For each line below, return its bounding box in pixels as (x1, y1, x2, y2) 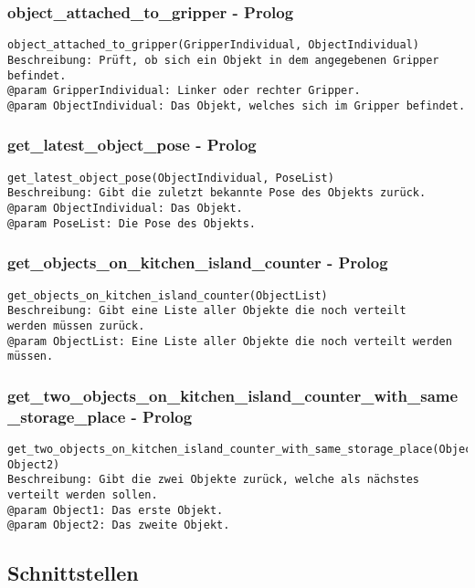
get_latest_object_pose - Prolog (7, 133, 257, 156)
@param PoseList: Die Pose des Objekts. (7, 216, 257, 230)
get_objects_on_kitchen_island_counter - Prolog (7, 251, 388, 274)
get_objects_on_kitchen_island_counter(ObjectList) (7, 289, 328, 302)
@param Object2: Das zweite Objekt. (7, 519, 230, 532)
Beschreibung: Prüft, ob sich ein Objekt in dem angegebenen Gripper (7, 53, 439, 67)
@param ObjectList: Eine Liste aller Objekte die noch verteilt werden (7, 334, 452, 348)
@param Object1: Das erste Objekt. (7, 503, 224, 517)
